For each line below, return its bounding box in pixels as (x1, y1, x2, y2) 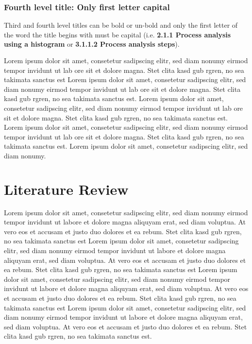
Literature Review (4, 179, 129, 199)
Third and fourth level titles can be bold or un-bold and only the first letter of (4, 20, 238, 30)
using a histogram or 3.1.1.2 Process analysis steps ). (4, 39, 180, 49)
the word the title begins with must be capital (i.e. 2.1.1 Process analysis (4, 29, 231, 39)
